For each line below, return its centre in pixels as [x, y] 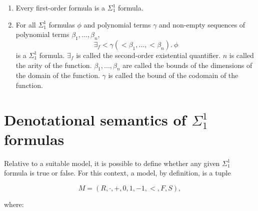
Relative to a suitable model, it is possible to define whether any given [112, 163]
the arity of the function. [54, 65]
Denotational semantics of [95, 119]
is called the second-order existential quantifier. [148, 55]
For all [26, 24]
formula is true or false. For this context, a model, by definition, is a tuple [117, 173]
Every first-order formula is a [60, 7]
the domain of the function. [58, 75]
